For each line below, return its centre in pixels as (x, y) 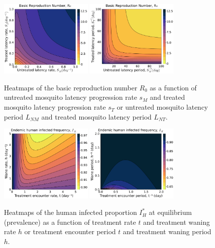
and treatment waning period (167, 231)
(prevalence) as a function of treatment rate (70, 222)
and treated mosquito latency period (97, 116)
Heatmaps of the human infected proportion (71, 212)
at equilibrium (170, 212)
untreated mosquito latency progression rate (71, 97)
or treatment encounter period (70, 231)
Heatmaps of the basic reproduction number (71, 87)
